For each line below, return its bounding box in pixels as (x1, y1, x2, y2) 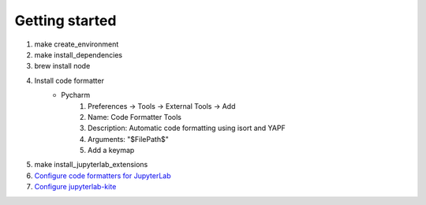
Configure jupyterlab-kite (34, 182, 117, 192)
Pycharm (61, 91, 91, 100)
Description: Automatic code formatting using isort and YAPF (88, 123, 286, 133)
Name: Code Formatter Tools (88, 112, 181, 121)
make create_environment (34, 39, 119, 49)
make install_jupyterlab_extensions (34, 160, 148, 170)
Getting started (14, 12, 117, 29)
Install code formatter (34, 76, 104, 85)
